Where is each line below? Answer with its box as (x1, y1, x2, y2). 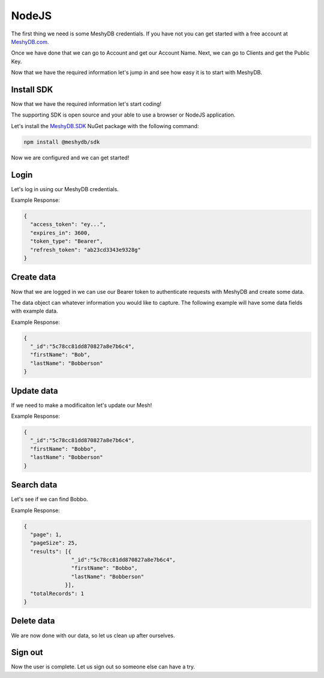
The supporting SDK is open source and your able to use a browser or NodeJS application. (11, 111, 236, 118)
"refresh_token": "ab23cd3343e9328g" (30, 246, 141, 253)
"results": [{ (30, 548, 72, 555)
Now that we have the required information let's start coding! (11, 100, 162, 108)
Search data (11, 480, 58, 490)
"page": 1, (30, 531, 62, 538)
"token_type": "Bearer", (30, 238, 103, 245)
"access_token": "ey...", (30, 221, 106, 228)
